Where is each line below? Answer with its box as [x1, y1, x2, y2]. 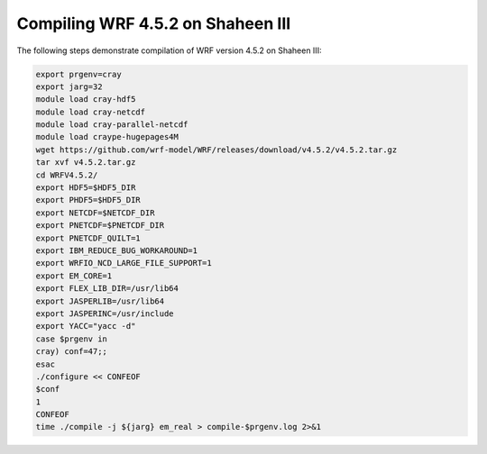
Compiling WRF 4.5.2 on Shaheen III [16, 14, 291, 33]
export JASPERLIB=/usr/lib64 [35, 295, 165, 306]
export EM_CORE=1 [35, 270, 113, 281]
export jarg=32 [35, 81, 103, 92]
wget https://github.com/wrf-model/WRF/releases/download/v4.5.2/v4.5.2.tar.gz [35, 144, 398, 155]
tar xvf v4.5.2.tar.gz [35, 158, 136, 168]
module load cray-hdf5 [35, 95, 136, 104]
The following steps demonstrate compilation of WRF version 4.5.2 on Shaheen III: [16, 45, 322, 56]
